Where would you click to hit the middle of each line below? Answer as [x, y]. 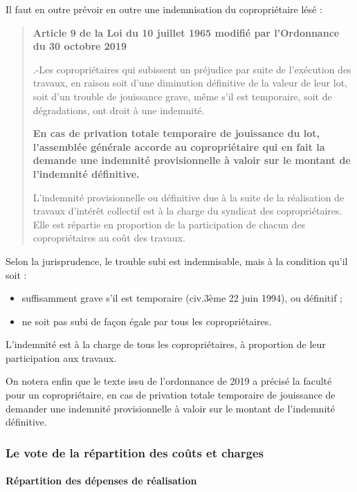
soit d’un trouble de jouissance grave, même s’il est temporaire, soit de [182, 96]
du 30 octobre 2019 [80, 46]
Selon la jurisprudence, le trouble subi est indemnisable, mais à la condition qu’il [177, 261]
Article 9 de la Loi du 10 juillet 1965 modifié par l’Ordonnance [186, 32]
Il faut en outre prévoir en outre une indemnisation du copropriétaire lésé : [164, 9]
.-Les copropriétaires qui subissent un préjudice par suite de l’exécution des [192, 69]
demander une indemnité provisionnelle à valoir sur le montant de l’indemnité [170, 408]
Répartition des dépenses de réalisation [101, 481]
